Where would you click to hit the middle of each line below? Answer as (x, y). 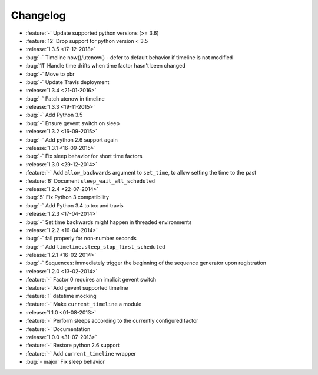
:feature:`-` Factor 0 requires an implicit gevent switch (91, 280)
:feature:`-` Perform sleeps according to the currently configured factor (112, 321)
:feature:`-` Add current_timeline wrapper (81, 353)
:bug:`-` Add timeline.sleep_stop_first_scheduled (95, 246)
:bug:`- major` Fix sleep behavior (65, 362)
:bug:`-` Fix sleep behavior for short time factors (84, 156)
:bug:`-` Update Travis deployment (67, 82)
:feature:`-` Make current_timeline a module (84, 304)
